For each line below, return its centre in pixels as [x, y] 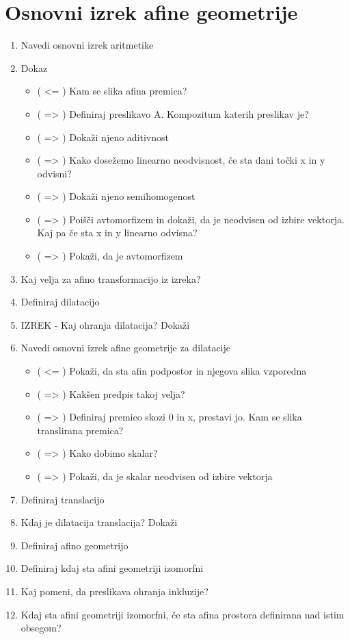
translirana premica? [80, 430]
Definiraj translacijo [63, 499]
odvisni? [54, 173]
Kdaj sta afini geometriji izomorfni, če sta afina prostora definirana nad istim [183, 614]
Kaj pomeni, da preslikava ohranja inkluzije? [115, 591]
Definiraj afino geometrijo [75, 545]
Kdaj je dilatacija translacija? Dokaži [99, 522]
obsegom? [41, 628]
